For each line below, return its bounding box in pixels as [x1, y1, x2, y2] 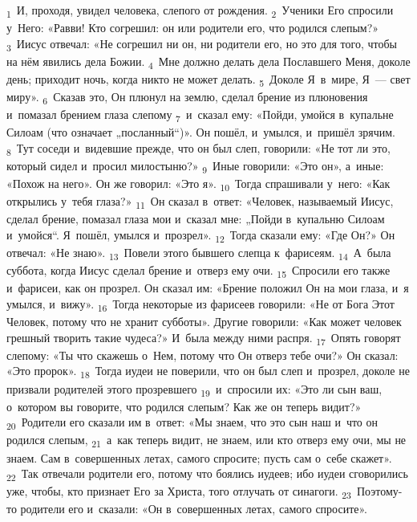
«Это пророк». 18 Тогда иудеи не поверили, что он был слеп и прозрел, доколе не [6, 362, 410, 381]
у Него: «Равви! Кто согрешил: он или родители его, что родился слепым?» [6, 19, 379, 36]
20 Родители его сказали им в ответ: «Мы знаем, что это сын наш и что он [6, 414, 379, 433]
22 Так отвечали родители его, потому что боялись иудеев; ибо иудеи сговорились [6, 465, 408, 483]
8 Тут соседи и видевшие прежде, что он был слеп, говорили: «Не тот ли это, [6, 139, 391, 158]
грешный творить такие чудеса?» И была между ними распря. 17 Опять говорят [6, 328, 401, 348]
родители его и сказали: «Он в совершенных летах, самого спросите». [20, 500, 367, 517]
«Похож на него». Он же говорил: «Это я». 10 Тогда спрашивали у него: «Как [6, 175, 391, 194]
